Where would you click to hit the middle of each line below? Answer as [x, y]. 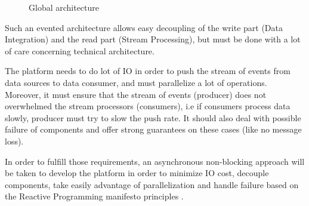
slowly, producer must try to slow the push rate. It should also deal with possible [153, 117]
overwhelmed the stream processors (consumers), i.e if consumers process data [148, 106]
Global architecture [64, 7]
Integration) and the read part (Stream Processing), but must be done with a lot [153, 39]
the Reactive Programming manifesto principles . [94, 196]
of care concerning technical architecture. [80, 50]
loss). [14, 141]
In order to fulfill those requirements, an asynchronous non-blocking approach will [155, 161]
